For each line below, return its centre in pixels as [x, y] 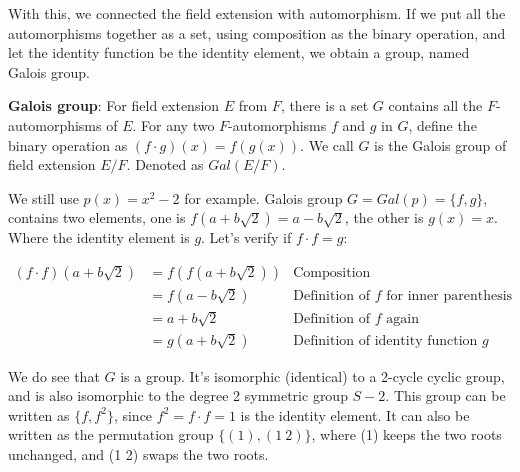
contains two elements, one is [97, 217]
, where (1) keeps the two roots [406, 434]
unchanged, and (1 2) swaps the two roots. [138, 453]
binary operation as [68, 144]
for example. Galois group [263, 197]
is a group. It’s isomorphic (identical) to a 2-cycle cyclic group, [312, 375]
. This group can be [445, 395]
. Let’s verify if [246, 237]
